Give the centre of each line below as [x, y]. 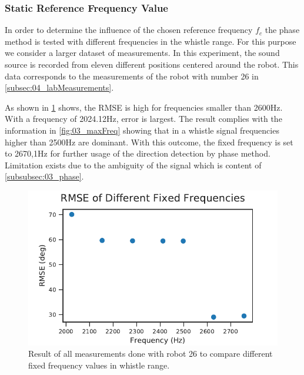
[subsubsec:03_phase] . [44, 176]
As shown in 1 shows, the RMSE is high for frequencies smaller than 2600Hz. [144, 107]
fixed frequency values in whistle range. [99, 365]
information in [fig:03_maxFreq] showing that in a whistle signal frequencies [142, 130]
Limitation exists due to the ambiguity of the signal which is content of [133, 165]
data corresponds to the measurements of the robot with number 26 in [132, 76]
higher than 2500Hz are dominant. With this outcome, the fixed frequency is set [149, 142]
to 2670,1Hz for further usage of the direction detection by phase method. [138, 153]
